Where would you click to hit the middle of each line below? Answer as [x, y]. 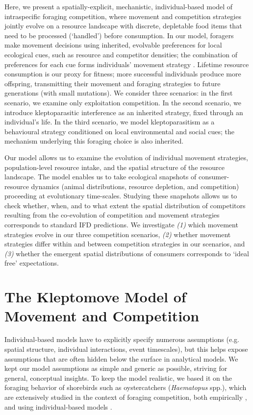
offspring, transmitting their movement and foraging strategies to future [113, 83]
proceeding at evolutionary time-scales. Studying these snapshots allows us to [121, 196]
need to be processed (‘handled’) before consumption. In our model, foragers [119, 35]
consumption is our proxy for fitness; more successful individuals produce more [123, 74]
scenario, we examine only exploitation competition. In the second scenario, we [123, 102]
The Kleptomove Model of [95, 297]
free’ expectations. [32, 263]
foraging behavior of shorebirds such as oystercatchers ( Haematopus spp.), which [126, 387]
